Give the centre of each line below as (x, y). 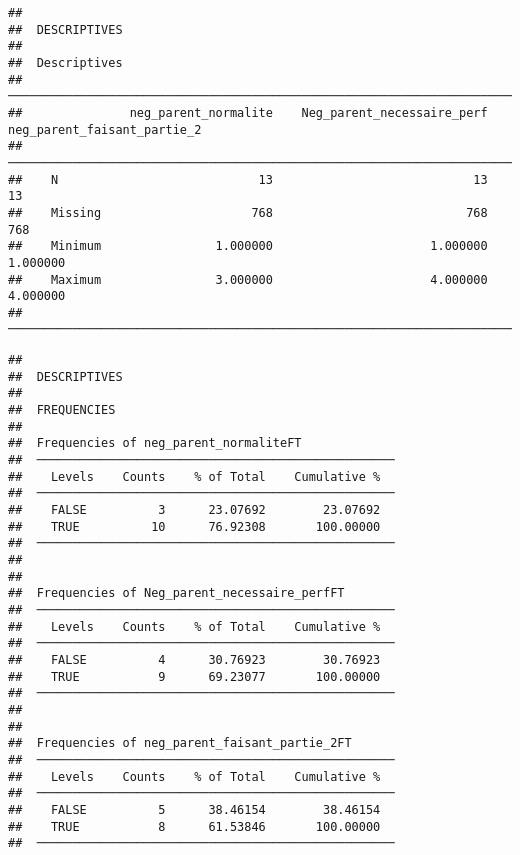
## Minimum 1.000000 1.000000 (248, 246)
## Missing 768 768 (248, 212)
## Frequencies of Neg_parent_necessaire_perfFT (176, 593)
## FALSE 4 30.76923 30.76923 (194, 659)
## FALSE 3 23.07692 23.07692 (194, 510)
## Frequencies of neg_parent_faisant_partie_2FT (180, 743)
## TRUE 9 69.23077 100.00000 (194, 676)
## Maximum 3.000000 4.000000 (248, 279)
